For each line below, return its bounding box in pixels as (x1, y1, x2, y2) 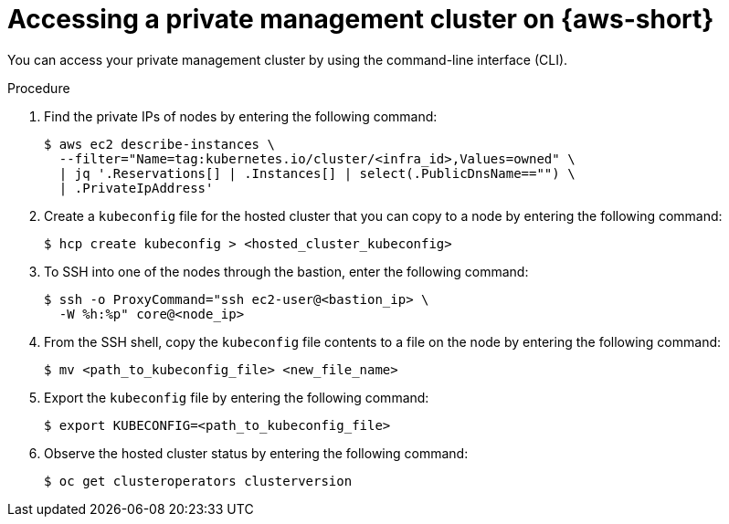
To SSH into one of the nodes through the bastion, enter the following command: (44, 263, 529, 279)
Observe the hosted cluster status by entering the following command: (44, 445, 469, 461)
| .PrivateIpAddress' (58, 180, 214, 195)
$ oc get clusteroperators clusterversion (44, 473, 353, 488)
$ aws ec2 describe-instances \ (44, 136, 275, 152)
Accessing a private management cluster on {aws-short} (7, 4, 714, 35)
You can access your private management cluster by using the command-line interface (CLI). (7, 51, 568, 68)
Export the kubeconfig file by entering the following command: (44, 389, 429, 405)
